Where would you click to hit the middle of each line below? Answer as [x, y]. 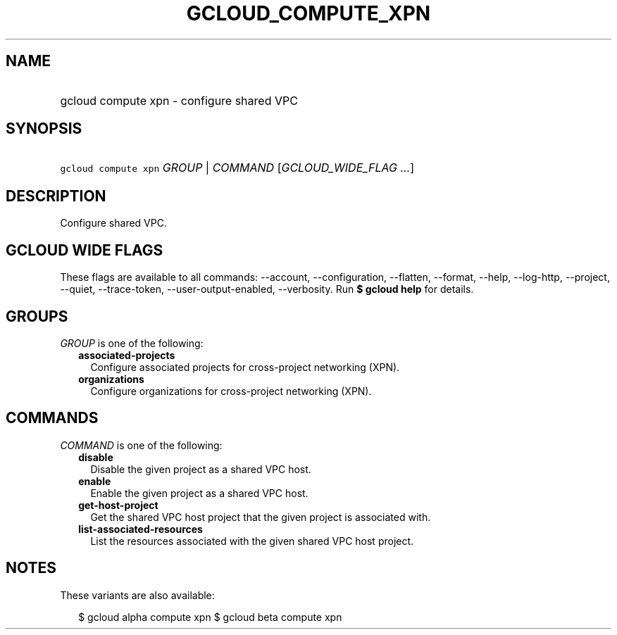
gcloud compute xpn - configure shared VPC [179, 100]
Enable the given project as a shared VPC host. [199, 493]
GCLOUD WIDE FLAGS [85, 250]
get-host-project [118, 505]
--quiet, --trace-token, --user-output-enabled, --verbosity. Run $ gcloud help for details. [267, 289]
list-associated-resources [141, 529]
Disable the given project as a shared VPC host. [201, 469]
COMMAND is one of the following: [141, 445]
